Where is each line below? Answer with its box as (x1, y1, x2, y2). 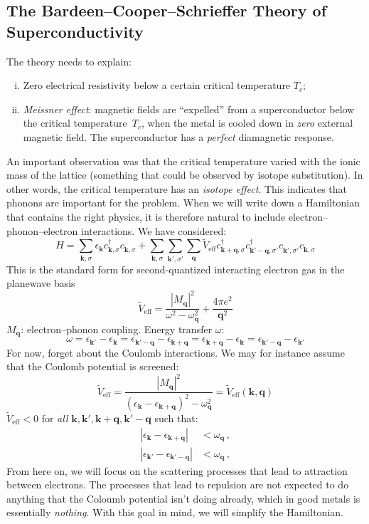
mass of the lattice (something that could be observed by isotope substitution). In (6, 167, 363, 182)
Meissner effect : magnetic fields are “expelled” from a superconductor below (23, 101, 355, 116)
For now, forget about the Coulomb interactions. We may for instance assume (6, 345, 345, 360)
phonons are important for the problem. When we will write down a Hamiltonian (6, 195, 360, 210)
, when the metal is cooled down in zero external (141, 115, 353, 130)
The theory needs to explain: (6, 53, 132, 68)
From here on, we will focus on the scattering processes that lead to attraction (6, 463, 348, 478)
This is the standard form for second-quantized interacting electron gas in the (6, 261, 345, 276)
